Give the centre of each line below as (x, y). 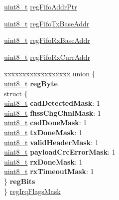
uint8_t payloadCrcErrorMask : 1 (60, 152)
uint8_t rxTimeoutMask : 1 (49, 171)
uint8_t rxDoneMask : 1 (43, 161)
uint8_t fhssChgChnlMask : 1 (53, 112)
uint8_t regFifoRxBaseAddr (47, 40)
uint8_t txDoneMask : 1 (43, 132)
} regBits (20, 181)
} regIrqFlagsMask (32, 191)
